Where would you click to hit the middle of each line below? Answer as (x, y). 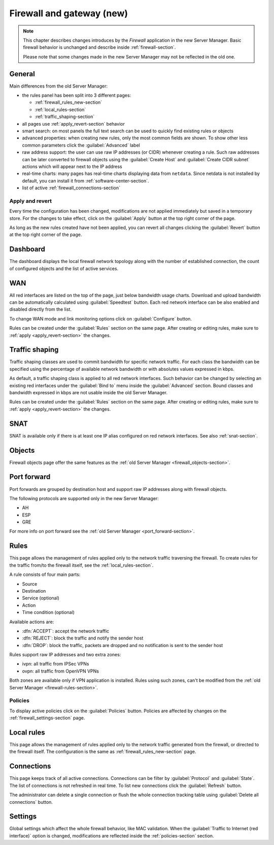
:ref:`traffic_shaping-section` (65, 116)
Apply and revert (30, 201)
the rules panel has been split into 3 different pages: (77, 95)
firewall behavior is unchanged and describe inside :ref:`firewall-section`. (99, 47)
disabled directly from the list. (41, 309)
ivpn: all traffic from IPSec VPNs (56, 664)
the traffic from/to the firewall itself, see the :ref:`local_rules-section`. (81, 565)
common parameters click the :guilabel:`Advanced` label (81, 145)
